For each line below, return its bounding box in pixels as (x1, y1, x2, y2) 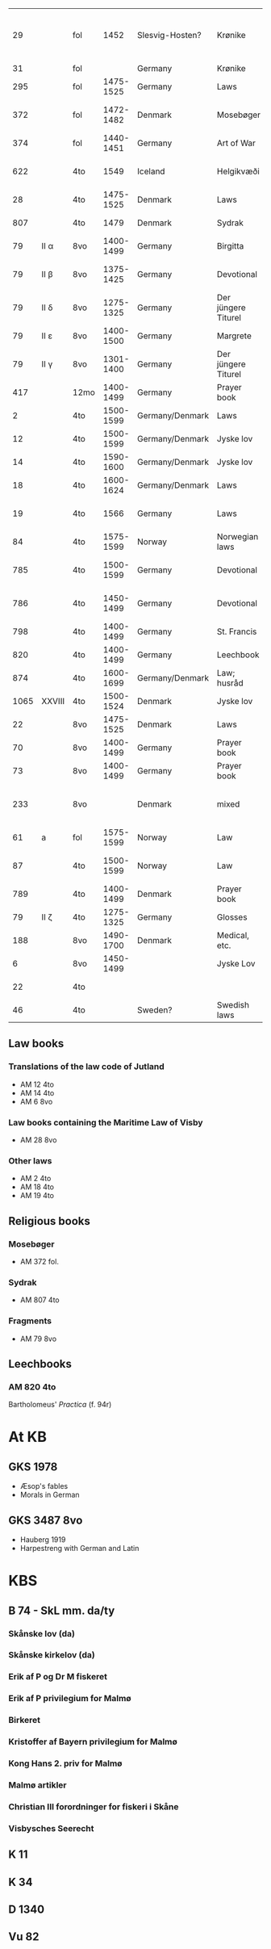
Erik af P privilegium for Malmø (8, 1693, 131, 1704)
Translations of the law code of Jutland (8, 1061, 165, 1072)
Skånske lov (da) (8, 1628, 75, 1639)
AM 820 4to (8, 1381, 56, 1392)
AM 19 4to (19, 1191, 55, 1201)
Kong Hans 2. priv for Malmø (8, 1758, 123, 1769)
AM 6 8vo (19, 1096, 53, 1106)
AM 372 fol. (19, 1256, 59, 1266)
